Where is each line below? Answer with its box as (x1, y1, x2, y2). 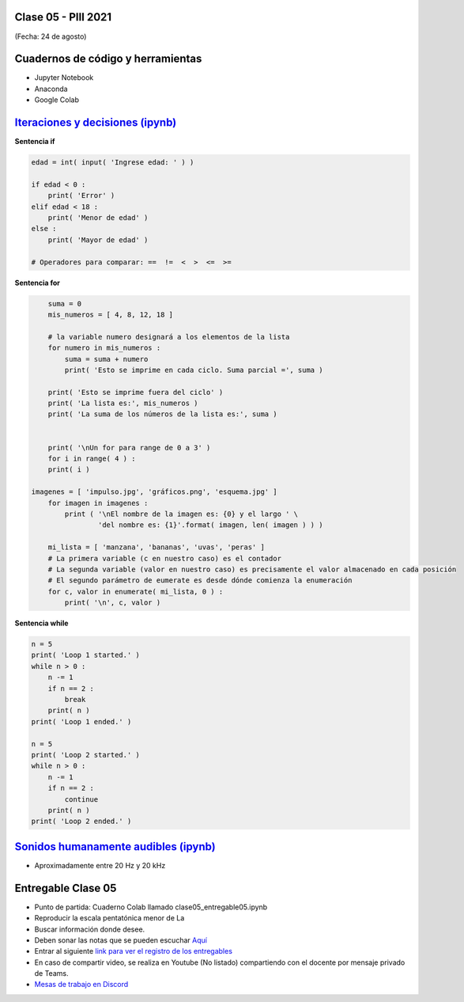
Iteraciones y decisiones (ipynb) (14, 116, 177, 130)
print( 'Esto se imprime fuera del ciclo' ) (47, 388, 224, 397)
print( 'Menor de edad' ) (47, 214, 149, 222)
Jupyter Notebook (34, 73, 94, 82)
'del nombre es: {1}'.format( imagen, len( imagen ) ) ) (97, 521, 323, 529)
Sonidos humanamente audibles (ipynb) (14, 840, 217, 853)
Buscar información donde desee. (34, 924, 145, 934)
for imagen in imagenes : (47, 499, 149, 507)
